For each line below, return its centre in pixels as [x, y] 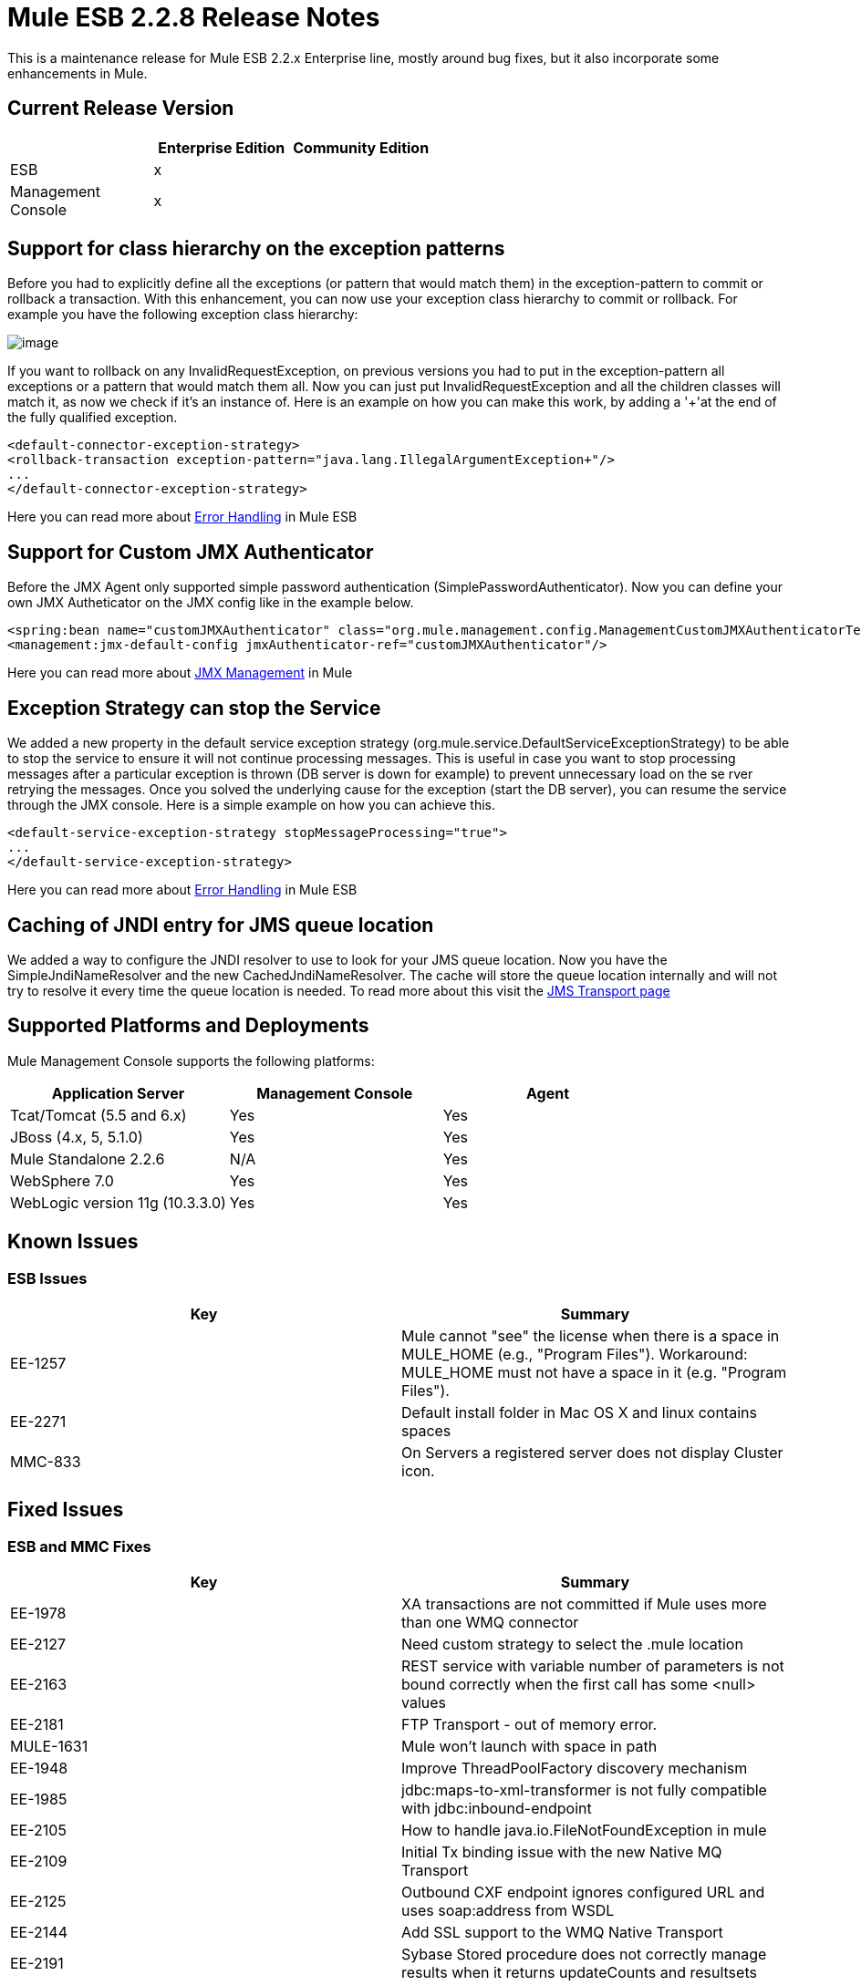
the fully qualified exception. [93, 418]
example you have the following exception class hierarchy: [183, 315]
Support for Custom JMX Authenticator [191, 552]
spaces [426, 1431]
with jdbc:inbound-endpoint [497, 1809]
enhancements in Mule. [78, 73]
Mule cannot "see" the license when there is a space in [591, 1336]
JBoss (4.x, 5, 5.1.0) [77, 1137]
